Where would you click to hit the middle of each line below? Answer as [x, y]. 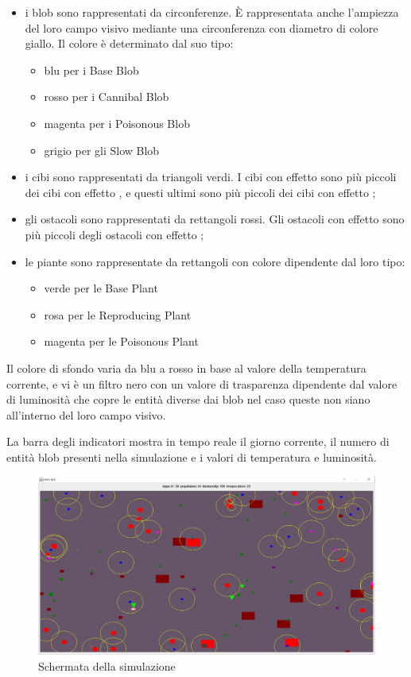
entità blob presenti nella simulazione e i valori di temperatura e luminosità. [192, 456]
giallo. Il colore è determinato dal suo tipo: [129, 43]
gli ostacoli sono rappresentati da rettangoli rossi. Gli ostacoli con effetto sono [215, 219]
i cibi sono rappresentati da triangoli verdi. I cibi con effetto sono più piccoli [211, 177]
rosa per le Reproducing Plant [118, 314]
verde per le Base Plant [101, 288]
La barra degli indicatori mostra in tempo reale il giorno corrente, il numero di [198, 441]
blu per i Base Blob [91, 70]
